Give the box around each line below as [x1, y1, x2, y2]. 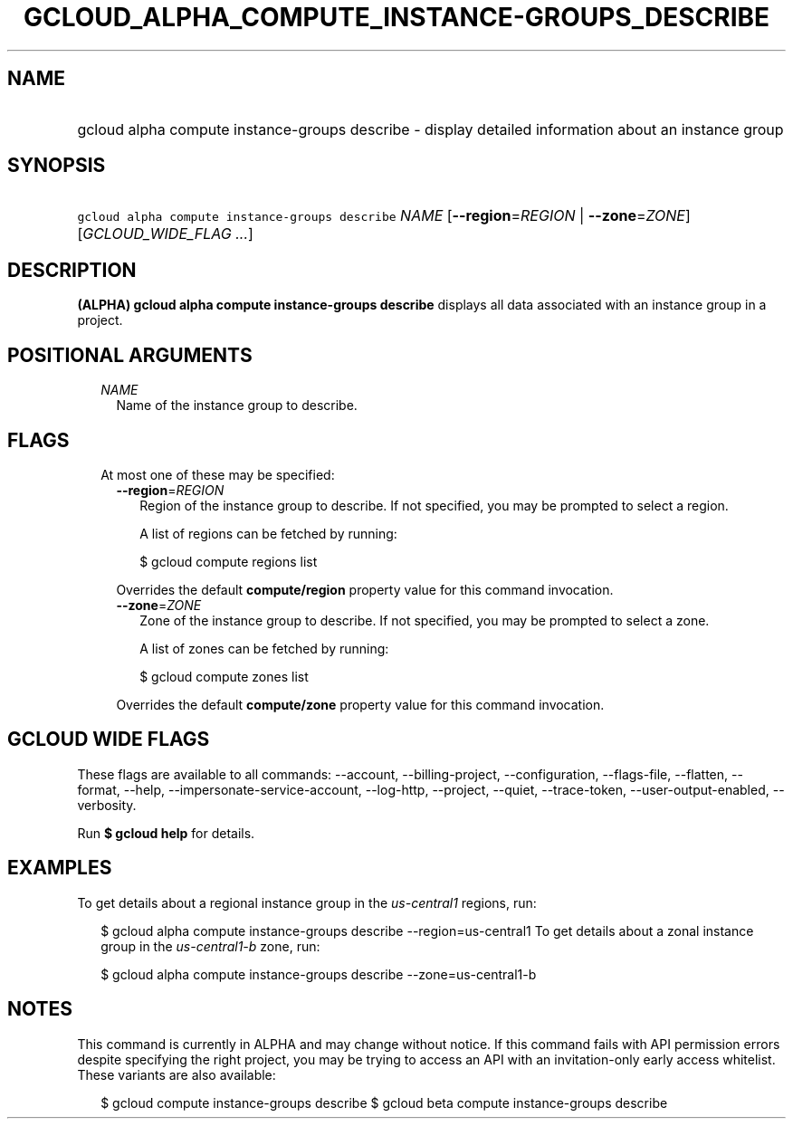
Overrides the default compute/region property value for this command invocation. [116, 581, 614, 597]
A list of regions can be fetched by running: [139, 525, 397, 541]
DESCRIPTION [7, 258, 137, 281]
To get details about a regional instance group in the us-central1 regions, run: [77, 894, 537, 911]
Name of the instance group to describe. [116, 397, 358, 414]
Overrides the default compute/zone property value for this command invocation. [116, 696, 605, 712]
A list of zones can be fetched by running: [139, 640, 389, 656]
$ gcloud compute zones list [139, 668, 309, 684]
